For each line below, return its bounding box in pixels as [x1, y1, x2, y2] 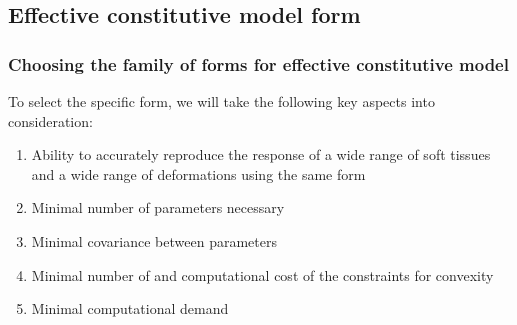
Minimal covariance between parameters [31, 230, 277, 251]
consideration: [8, 110, 93, 131]
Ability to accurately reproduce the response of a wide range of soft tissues [31, 144, 491, 165]
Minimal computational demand [31, 298, 229, 319]
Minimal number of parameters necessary [31, 197, 285, 218]
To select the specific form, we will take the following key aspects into [8, 91, 435, 111]
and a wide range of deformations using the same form [31, 163, 366, 184]
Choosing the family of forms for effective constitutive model [8, 51, 509, 76]
